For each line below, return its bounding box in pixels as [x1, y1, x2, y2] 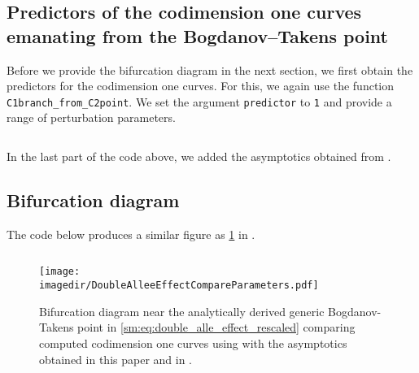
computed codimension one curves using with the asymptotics [39, 334, 347, 351]
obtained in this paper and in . [39, 350, 193, 367]
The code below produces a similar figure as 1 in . [7, 225, 255, 242]
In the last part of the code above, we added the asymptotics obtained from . [7, 148, 391, 165]
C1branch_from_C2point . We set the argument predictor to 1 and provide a [7, 93, 392, 110]
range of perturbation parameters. [7, 109, 176, 126]
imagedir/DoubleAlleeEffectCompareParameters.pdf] [39, 280, 319, 292]
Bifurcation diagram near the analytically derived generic [39, 302, 325, 319]
